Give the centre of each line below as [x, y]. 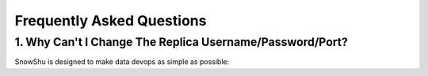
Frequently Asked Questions [111, 21]
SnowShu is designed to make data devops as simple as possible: [122, 62]
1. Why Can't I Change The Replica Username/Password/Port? [181, 42]
